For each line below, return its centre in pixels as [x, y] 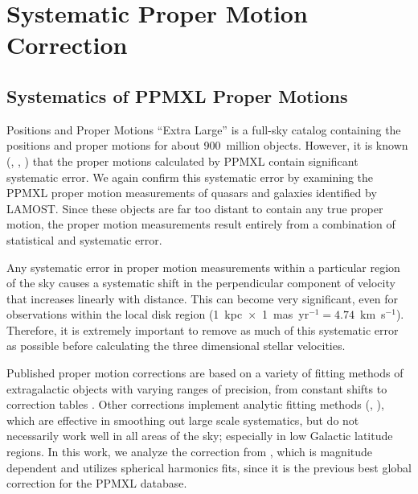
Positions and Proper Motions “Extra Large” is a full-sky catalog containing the [204, 129]
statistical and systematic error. [84, 239]
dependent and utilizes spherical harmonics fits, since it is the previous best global [209, 467]
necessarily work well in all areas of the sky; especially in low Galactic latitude [200, 436]
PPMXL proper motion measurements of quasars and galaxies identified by [192, 193]
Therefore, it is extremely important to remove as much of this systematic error [203, 329]
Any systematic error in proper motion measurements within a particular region [203, 267]
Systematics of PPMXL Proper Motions [177, 95]
